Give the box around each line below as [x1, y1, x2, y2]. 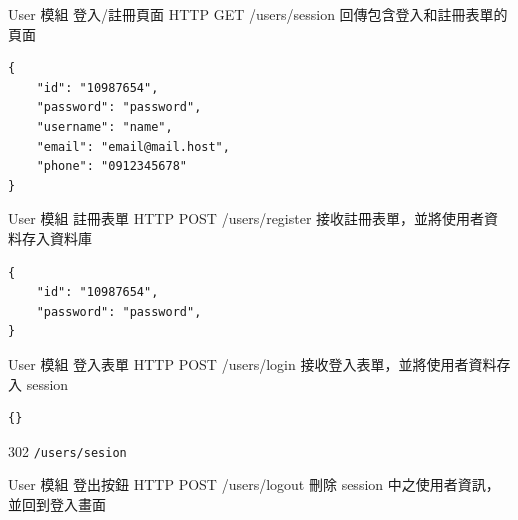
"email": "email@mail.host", [36, 139, 230, 154]
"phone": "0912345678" [36, 159, 187, 174]
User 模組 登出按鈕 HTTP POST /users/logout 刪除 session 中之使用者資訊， [8, 474, 500, 495]
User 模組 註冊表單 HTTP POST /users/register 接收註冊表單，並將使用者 [8, 208, 485, 229]
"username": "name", [36, 119, 173, 134]
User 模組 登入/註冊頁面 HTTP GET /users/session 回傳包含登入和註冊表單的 [8, 4, 508, 24]
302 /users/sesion [8, 440, 127, 461]
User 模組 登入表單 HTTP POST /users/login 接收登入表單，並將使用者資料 [8, 353, 497, 374]
